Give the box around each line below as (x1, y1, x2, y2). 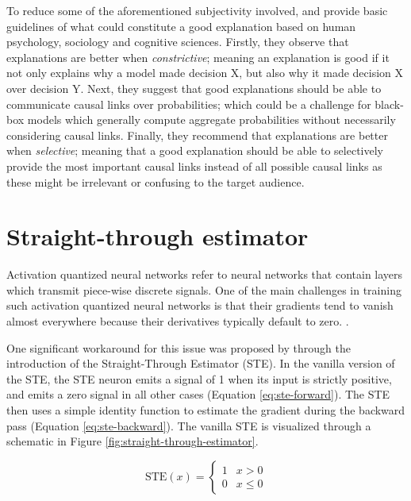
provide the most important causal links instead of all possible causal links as (6, 157, 382, 174)
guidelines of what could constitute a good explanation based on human (6, 17, 356, 34)
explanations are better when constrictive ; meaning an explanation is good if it (6, 48, 390, 65)
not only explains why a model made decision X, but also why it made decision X (6, 64, 404, 81)
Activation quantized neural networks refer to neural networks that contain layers (6, 266, 403, 283)
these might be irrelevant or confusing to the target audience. (6, 173, 305, 190)
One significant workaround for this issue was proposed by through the (6, 339, 351, 356)
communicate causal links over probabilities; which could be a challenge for (6, 95, 371, 112)
